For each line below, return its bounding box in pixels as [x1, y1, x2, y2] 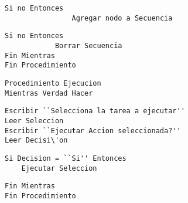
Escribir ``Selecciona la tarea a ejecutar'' [5, 107, 185, 116]
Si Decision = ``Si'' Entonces [5, 154, 127, 163]
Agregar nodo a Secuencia [71, 13, 173, 22]
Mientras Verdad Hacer [5, 89, 93, 97]
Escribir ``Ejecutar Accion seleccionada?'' [5, 126, 181, 135]
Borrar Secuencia [54, 41, 122, 50]
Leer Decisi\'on [5, 136, 68, 145]
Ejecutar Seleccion [21, 164, 97, 172]
